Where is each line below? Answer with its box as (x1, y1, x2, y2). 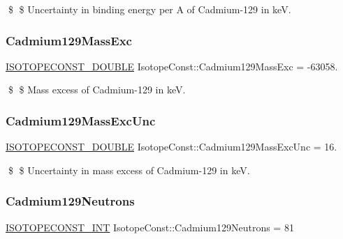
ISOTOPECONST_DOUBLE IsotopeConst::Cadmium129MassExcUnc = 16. (6, 139, 337, 154)
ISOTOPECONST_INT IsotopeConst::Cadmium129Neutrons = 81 (6, 219, 294, 234)
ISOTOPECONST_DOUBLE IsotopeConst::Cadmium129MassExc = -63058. (6, 59, 338, 73)
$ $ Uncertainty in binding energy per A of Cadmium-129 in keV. (8, 2, 291, 16)
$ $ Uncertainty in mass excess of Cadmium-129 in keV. (8, 162, 250, 177)
